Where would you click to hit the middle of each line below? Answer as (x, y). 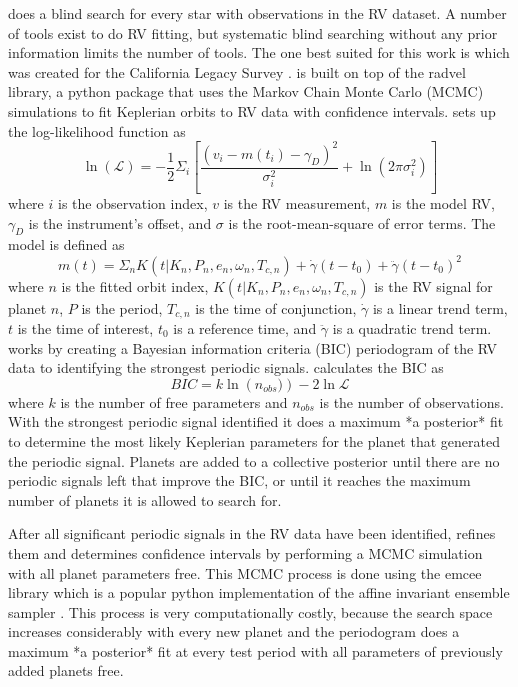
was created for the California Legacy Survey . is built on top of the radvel (237, 71)
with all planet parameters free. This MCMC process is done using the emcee (245, 572)
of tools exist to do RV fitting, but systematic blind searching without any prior (253, 32)
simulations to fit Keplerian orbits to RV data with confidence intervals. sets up (252, 110)
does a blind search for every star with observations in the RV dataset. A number (257, 13)
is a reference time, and (245, 327)
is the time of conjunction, (276, 307)
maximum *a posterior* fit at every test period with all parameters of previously (255, 650)
